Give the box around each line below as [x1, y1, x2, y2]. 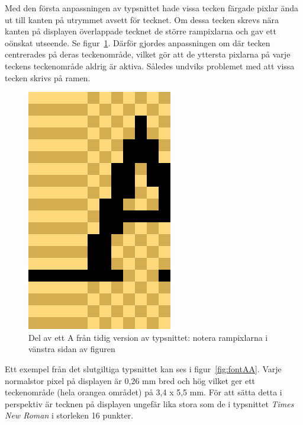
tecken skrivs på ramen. [5, 71, 91, 84]
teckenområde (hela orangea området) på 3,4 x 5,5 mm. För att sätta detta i [5, 386, 282, 398]
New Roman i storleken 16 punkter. [5, 409, 134, 421]
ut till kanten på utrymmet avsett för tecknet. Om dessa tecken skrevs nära [5, 13, 279, 25]
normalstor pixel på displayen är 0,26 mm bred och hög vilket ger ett [5, 374, 256, 386]
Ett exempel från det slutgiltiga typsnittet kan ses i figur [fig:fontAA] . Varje [5, 362, 282, 375]
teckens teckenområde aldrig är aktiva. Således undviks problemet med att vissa [5, 59, 295, 72]
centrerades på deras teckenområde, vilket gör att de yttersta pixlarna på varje [5, 48, 291, 60]
